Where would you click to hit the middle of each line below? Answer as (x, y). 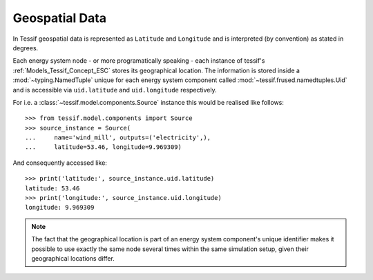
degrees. (26, 48)
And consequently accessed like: (60, 163)
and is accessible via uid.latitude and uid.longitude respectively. (115, 90)
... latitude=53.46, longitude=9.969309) (104, 147)
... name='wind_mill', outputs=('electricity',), (118, 138)
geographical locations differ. (73, 258)
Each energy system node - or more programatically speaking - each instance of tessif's (139, 61)
